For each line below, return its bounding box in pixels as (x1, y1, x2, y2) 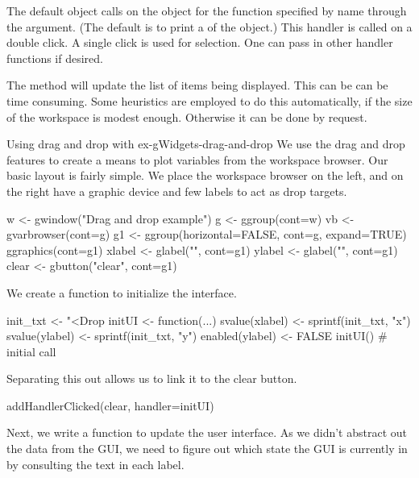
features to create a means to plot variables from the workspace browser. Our (6, 151, 388, 168)
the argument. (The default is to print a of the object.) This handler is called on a (6, 18, 413, 35)
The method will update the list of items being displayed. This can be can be (6, 77, 388, 94)
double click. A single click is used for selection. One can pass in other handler (6, 34, 393, 51)
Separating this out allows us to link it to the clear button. (6, 370, 297, 387)
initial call (6, 343, 56, 360)
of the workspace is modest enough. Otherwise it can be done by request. (6, 108, 367, 125)
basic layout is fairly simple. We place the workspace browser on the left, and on (6, 167, 404, 184)
